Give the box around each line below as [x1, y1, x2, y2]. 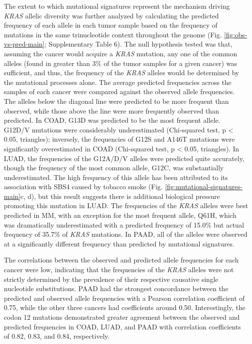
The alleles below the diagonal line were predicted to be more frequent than [4, 96, 229, 106]
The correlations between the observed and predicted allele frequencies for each [4, 255, 239, 265]
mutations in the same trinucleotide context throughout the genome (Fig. [4, 29, 222, 39]
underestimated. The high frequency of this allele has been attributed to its [4, 172, 228, 182]
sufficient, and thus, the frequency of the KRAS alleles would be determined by [4, 67, 239, 78]
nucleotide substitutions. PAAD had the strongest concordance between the [4, 283, 228, 294]
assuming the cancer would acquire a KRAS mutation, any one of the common [4, 48, 237, 58]
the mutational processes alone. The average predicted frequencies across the [4, 77, 232, 87]
